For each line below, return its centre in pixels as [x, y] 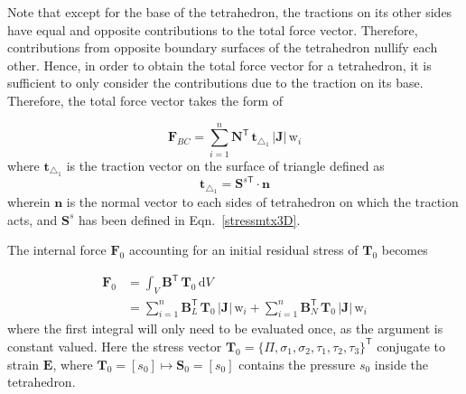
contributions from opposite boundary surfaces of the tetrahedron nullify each [223, 47]
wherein [29, 201]
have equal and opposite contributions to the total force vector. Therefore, [213, 29]
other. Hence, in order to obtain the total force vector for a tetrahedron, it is [219, 65]
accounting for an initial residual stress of [243, 250]
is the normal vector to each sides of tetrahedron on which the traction [262, 201]
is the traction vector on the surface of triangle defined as [225, 165]
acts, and [33, 219]
